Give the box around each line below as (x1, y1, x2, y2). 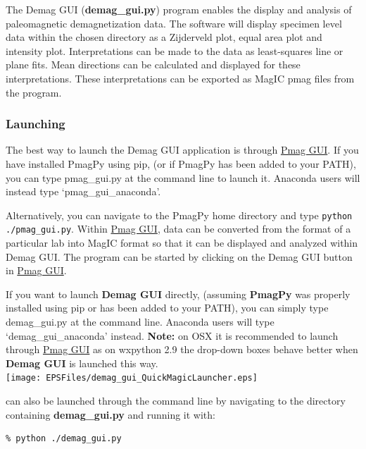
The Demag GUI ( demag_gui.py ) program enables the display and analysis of (6, 2, 352, 16)
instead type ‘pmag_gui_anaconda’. (6, 184, 161, 199)
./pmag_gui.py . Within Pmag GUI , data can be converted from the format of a (6, 221, 351, 236)
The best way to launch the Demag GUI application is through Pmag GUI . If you (6, 142, 359, 157)
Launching (6, 115, 65, 133)
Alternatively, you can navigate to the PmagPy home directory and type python (6, 207, 353, 222)
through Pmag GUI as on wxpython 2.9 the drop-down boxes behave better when (6, 342, 358, 357)
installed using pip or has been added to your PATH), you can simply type (6, 300, 329, 315)
